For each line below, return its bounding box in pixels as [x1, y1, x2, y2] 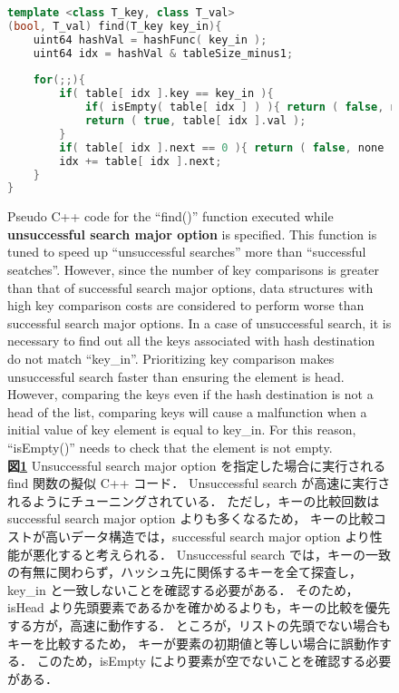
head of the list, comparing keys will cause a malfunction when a [7, 402, 367, 421]
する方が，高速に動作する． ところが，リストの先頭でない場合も [7, 615, 391, 634]
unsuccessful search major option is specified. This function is [7, 224, 377, 243]
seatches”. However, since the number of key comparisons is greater [7, 260, 380, 279]
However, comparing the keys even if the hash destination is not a [7, 385, 374, 404]
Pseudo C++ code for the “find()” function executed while [7, 207, 334, 226]
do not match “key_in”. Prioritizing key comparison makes [7, 349, 335, 367]
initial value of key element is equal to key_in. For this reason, [7, 420, 356, 439]
